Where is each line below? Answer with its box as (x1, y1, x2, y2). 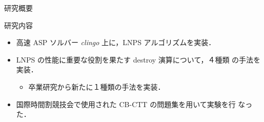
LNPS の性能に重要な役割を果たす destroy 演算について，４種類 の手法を (16, 54, 261, 65)
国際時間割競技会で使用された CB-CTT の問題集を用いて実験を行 (16, 98, 236, 109)
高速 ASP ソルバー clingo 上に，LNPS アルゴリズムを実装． (16, 37, 216, 48)
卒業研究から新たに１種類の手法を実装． (28, 81, 165, 92)
